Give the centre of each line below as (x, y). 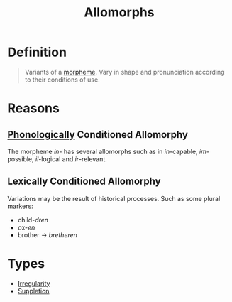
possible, (21, 159)
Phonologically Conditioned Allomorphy (98, 135)
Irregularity (34, 283)
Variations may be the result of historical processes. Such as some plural (114, 198)
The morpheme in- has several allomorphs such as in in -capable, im (107, 151)
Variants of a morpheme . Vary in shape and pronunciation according (125, 72)
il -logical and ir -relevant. (71, 159)
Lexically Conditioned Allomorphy (84, 182)
